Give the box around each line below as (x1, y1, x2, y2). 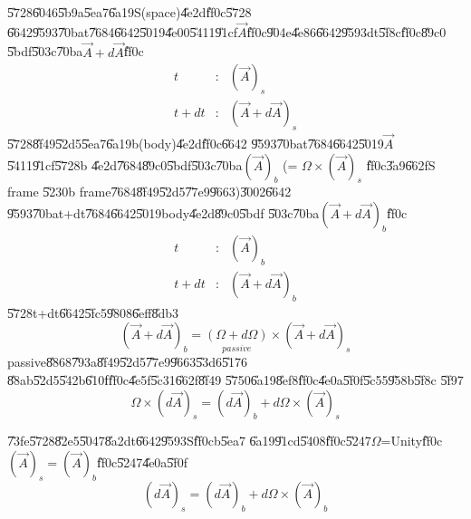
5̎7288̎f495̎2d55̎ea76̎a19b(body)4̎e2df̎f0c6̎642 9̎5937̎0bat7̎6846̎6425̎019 (7, 134, 384, 153)
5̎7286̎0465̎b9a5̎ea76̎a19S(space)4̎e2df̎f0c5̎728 (7, 3, 252, 21)
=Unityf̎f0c (380, 431, 443, 450)
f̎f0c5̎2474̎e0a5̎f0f (96, 452, 187, 471)
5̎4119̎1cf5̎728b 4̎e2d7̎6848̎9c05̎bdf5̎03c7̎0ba (7, 155, 243, 174)
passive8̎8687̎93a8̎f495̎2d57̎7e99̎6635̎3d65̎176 (7, 352, 247, 371)
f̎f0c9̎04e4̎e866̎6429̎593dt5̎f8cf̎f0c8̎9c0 (246, 22, 447, 41)
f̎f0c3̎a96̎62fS (366, 155, 436, 174)
